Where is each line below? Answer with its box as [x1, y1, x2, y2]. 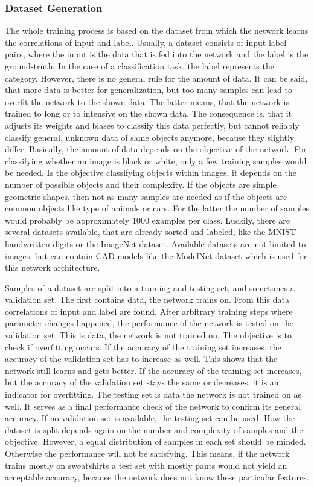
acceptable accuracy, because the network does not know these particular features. [5, 471, 309, 483]
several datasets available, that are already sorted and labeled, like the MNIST [5, 225, 296, 238]
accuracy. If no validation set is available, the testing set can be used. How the [5, 411, 295, 424]
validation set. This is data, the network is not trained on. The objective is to [5, 329, 292, 341]
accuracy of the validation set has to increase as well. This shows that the [5, 352, 278, 365]
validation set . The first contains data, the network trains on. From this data [5, 293, 289, 306]
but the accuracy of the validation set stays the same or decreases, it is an [5, 376, 279, 389]
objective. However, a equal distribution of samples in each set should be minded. [5, 435, 306, 448]
